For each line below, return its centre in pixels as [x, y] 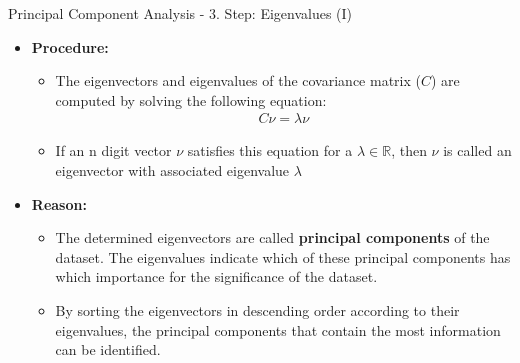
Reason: [59, 203]
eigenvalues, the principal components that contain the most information [278, 329]
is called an [477, 150]
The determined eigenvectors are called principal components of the [272, 237]
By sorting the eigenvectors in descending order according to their [257, 309]
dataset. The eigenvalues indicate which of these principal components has [283, 256]
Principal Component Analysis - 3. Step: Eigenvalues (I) [180, 13]
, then [409, 150]
